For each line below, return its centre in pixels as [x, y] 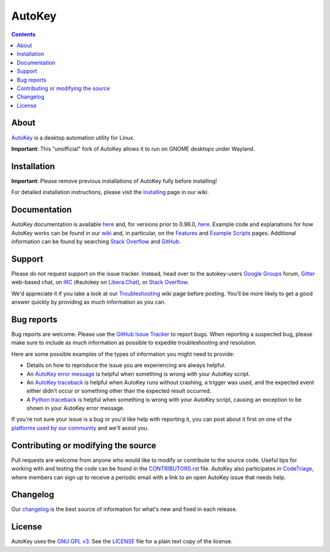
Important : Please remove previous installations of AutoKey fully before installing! [114, 181]
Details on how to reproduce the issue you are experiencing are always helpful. [126, 365]
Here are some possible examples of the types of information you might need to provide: [123, 354]
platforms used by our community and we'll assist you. [80, 428]
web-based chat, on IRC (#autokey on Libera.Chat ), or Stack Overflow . [100, 282]
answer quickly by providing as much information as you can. [89, 302]
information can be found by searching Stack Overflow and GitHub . [96, 241]
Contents [24, 34]
